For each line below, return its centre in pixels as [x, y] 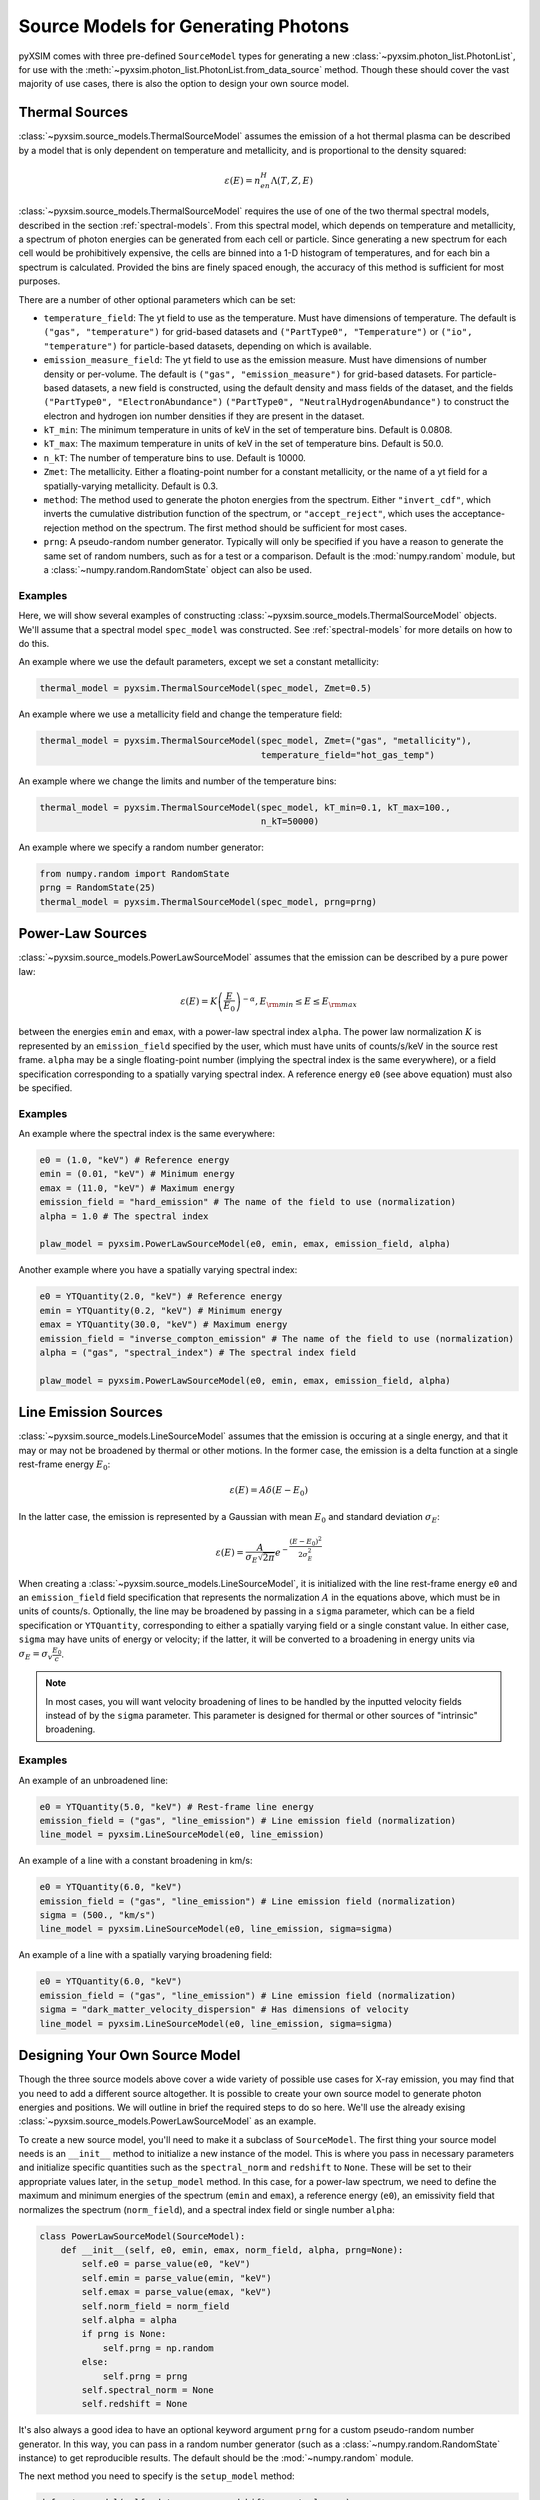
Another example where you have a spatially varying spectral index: [158, 1270]
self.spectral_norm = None [147, 2389]
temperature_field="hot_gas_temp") [347, 754]
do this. [34, 643]
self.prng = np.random [158, 2348]
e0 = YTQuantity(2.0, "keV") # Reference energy [161, 1296]
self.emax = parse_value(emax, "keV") [176, 2292]
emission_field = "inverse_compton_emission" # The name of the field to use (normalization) [277, 1338]
